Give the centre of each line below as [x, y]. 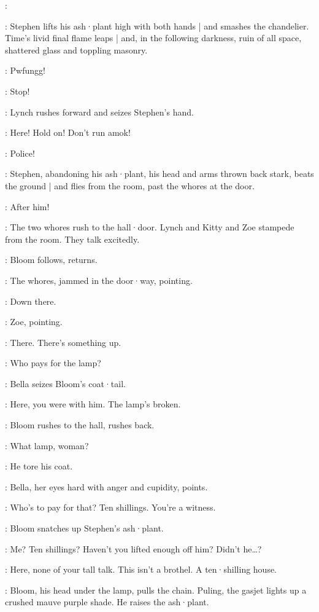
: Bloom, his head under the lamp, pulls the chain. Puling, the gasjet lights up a [156, 590]
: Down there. [31, 301]
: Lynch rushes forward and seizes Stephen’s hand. [99, 112]
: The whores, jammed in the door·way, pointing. [99, 280]
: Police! [20, 153]
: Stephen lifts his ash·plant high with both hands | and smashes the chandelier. [157, 25]
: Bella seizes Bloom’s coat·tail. [65, 383]
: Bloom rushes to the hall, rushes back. [80, 425]
